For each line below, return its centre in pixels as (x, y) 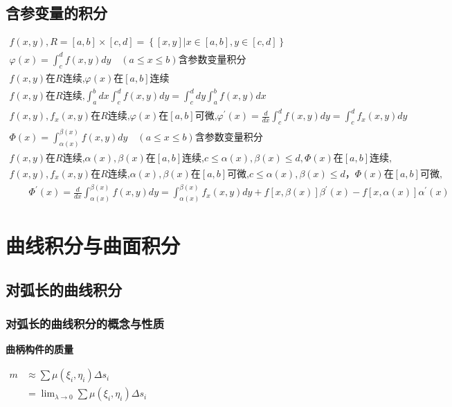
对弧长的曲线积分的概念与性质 (85, 324)
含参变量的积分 (56, 13)
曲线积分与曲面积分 (93, 245)
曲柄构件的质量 (39, 349)
